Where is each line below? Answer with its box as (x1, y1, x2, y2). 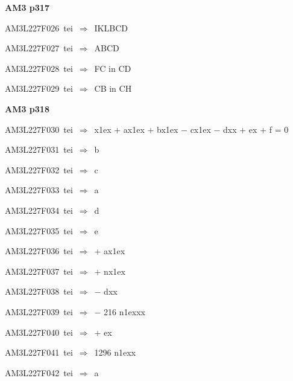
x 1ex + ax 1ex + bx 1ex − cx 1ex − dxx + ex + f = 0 (94, 123, 289, 135)
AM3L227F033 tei (5, 184, 73, 196)
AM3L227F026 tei (5, 21, 73, 34)
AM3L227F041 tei (5, 346, 73, 359)
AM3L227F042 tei (5, 366, 73, 379)
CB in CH (94, 82, 132, 95)
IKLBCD (94, 21, 128, 34)
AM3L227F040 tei (5, 325, 73, 338)
